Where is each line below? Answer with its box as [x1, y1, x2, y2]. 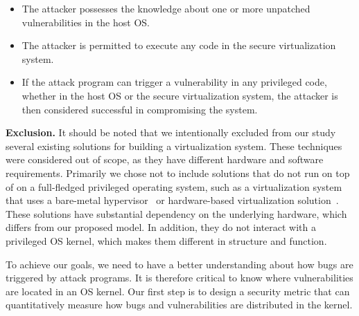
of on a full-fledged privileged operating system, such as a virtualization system [6, 179, 342, 194]
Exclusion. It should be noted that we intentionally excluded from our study [6, 125, 336, 140]
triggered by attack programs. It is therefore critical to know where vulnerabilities [6, 270, 353, 285]
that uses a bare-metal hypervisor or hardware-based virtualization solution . [6, 193, 339, 207]
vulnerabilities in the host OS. [21, 15, 150, 29]
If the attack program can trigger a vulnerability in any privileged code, [21, 75, 327, 89]
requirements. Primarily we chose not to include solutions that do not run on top [6, 165, 350, 180]
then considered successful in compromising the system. [21, 102, 258, 116]
